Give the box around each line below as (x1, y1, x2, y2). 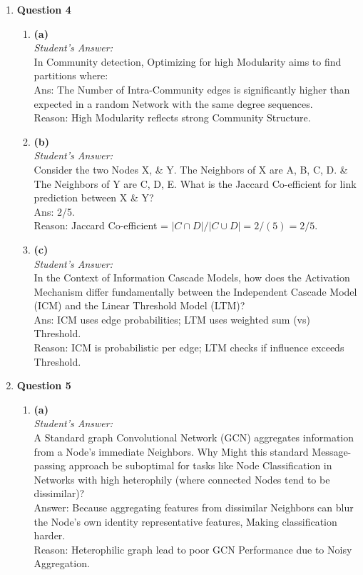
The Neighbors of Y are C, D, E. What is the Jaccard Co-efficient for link (34, 176, 357, 191)
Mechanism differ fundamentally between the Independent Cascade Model (34, 284, 357, 299)
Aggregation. (34, 556, 90, 571)
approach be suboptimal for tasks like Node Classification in (68, 458, 332, 473)
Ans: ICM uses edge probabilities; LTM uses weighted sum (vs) (34, 311, 310, 326)
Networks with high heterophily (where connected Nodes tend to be (34, 471, 330, 486)
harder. (34, 528, 66, 543)
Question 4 (16, 2, 71, 16)
